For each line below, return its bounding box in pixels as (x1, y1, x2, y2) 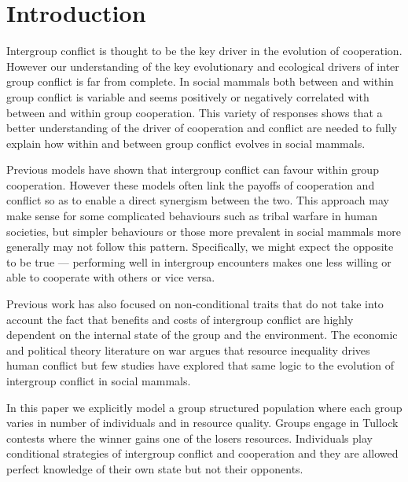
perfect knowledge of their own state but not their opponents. (6, 460, 303, 476)
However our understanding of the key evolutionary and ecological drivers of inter (6, 57, 399, 74)
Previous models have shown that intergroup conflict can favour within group (6, 161, 379, 178)
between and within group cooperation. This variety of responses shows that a (6, 104, 383, 120)
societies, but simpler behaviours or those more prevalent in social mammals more (6, 223, 401, 239)
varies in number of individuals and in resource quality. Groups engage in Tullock (6, 414, 399, 431)
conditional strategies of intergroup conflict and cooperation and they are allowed (6, 445, 399, 462)
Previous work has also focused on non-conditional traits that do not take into (6, 296, 384, 312)
